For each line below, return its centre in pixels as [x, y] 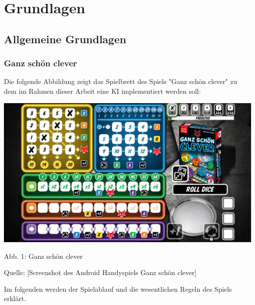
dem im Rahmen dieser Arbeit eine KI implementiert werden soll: [102, 91]
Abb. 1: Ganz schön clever [43, 256]
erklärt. [15, 298]
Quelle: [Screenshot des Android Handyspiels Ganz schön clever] [100, 272]
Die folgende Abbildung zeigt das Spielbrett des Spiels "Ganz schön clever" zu [121, 81]
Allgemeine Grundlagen [65, 39]
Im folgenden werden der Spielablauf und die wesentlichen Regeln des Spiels [118, 289]
